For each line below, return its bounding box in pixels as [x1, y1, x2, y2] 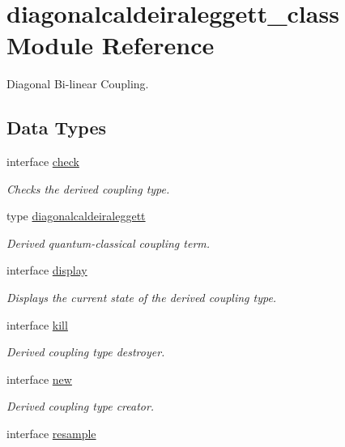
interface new [6, 370, 72, 387]
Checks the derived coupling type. [6, 180, 170, 197]
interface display [6, 262, 87, 279]
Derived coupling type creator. [6, 398, 155, 415]
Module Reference [6, 28, 215, 62]
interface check [6, 153, 79, 170]
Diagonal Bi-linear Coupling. [6, 75, 149, 92]
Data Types [6, 115, 106, 140]
